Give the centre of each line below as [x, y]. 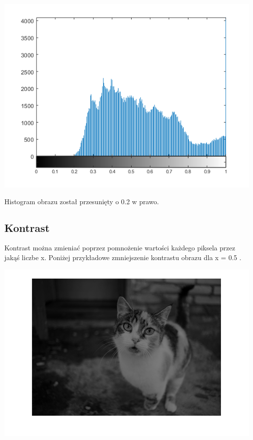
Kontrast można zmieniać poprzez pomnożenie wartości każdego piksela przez [120, 248]
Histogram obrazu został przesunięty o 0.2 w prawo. [82, 201]
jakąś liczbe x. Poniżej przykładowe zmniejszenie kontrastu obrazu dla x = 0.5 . [123, 257]
